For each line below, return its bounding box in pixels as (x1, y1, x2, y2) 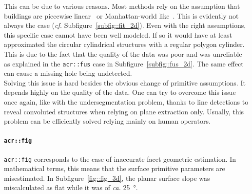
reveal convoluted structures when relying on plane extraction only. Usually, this (4, 106, 244, 116)
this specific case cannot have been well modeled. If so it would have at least (4, 29, 233, 40)
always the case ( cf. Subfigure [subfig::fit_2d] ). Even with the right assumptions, (4, 20, 246, 30)
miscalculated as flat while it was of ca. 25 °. (4, 182, 138, 193)
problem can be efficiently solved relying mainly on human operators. (4, 116, 211, 126)
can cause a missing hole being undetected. (4, 68, 132, 78)
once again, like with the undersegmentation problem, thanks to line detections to (4, 97, 249, 107)
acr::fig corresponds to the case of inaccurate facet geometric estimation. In (4, 153, 236, 164)
